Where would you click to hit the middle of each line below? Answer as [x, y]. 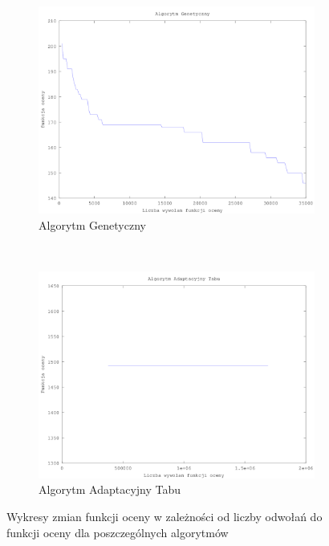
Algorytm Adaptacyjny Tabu [110, 489]
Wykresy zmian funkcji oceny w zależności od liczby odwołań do [164, 516]
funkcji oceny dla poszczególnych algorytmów [118, 532]
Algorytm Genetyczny [92, 224]
